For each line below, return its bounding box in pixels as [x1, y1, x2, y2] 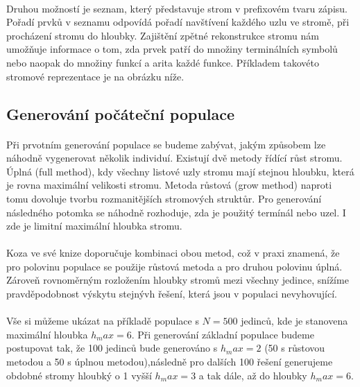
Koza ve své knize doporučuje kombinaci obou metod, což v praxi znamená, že [6, 246, 340, 260]
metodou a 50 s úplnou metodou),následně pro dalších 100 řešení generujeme [6, 354, 333, 369]
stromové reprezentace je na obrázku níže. [6, 69, 185, 83]
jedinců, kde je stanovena [241, 313, 348, 328]
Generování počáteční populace [6, 103, 235, 124]
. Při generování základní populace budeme [131, 327, 314, 341]
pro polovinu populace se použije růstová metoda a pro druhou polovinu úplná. [6, 259, 343, 273]
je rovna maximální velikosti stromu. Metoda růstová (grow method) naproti [6, 178, 332, 192]
